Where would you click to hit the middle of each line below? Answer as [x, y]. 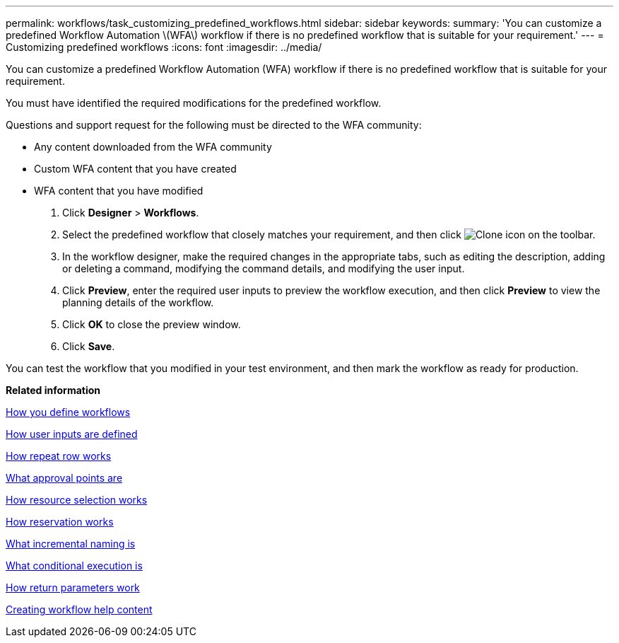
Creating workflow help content [79, 609]
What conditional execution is [74, 566]
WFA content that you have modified [119, 191]
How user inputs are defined [72, 434]
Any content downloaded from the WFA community [153, 147]
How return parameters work [73, 587]
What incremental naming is [71, 544]
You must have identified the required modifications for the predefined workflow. [194, 103]
